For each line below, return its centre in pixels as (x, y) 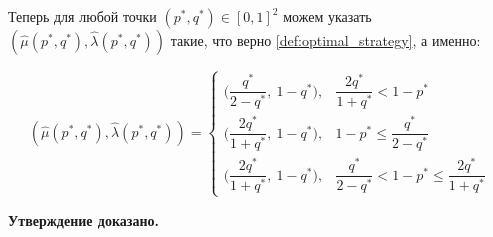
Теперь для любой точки (82, 16)
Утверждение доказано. (83, 219)
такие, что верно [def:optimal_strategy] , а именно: (325, 40)
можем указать (327, 16)
